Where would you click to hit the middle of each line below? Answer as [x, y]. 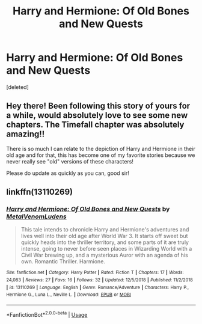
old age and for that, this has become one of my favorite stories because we [101, 155]
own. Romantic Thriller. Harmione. [63, 261]
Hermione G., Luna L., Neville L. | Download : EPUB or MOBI [69, 295]
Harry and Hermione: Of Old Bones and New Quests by [88, 209]
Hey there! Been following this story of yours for [98, 106]
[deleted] [17, 87]
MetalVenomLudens [37, 216]
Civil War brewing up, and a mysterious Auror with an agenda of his [104, 255]
